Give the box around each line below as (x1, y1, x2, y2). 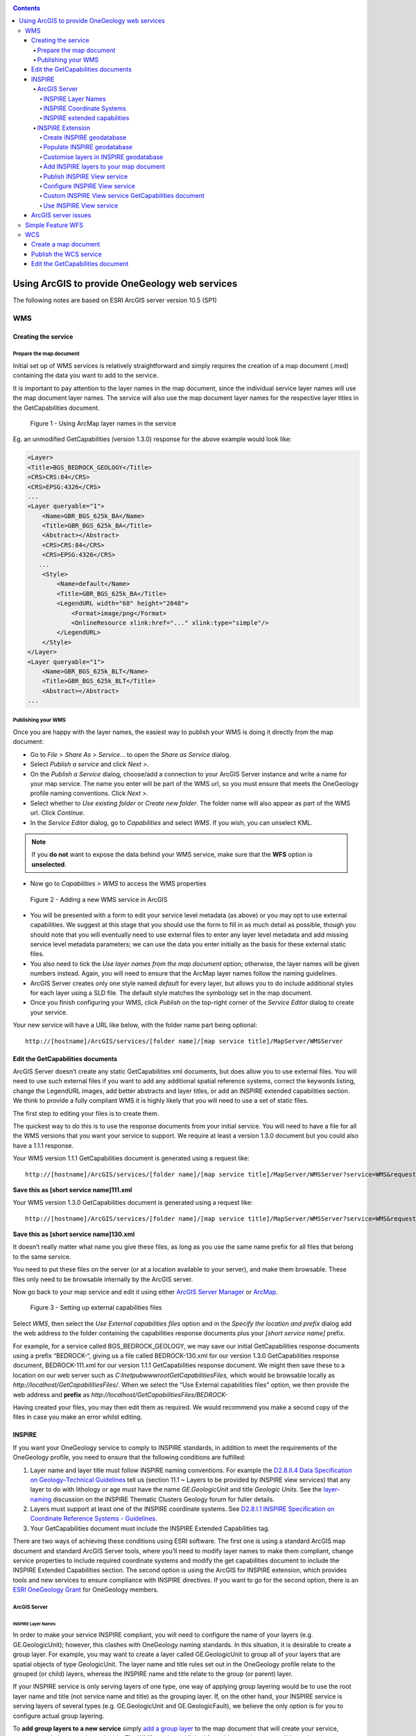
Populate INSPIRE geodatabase (43, 143, 133, 151)
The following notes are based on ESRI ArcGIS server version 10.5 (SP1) (12, 296, 218, 305)
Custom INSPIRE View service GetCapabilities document (43, 192, 205, 200)
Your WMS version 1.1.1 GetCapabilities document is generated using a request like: (12, 1154, 250, 1162)
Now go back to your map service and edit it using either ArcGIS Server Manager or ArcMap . (12, 1288, 278, 1296)
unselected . (31, 860, 67, 868)
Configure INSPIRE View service (43, 182, 135, 190)
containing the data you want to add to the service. (12, 372, 159, 380)
